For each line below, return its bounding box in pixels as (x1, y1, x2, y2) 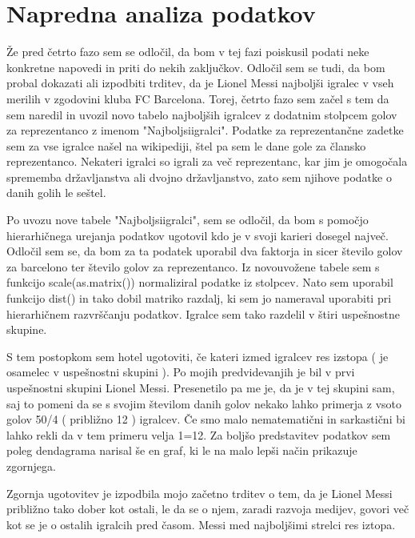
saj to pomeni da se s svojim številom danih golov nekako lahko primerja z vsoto (6, 395, 402, 412)
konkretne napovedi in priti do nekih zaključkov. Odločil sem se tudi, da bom (6, 58, 385, 75)
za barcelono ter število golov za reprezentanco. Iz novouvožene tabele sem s (6, 258, 380, 275)
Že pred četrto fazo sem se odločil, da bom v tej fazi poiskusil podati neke (6, 43, 369, 60)
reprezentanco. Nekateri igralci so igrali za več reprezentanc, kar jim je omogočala (6, 153, 408, 170)
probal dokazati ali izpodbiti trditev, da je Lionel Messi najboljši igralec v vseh (6, 74, 394, 91)
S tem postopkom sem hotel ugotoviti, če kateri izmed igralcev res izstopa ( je (6, 347, 389, 364)
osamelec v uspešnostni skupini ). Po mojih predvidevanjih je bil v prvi (6, 363, 355, 380)
